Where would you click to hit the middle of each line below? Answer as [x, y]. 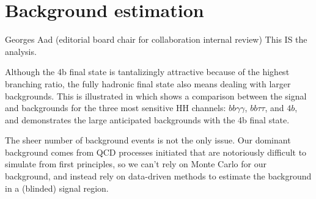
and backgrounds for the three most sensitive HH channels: [116, 108]
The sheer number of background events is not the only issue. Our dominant [148, 140]
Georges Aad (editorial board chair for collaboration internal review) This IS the [156, 39]
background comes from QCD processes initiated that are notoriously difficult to [156, 152]
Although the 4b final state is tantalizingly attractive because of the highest [147, 72]
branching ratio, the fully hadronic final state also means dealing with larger [148, 83]
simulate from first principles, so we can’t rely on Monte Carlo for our [136, 164]
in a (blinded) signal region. [57, 188]
